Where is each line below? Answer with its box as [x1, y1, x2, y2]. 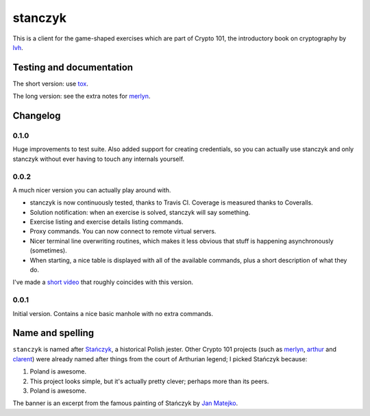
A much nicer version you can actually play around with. [12, 185, 171, 194]
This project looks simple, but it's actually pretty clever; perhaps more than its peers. [29, 377, 269, 385]
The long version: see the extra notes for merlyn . [12, 92, 151, 101]
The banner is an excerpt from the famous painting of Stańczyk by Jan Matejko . [12, 399, 238, 407]
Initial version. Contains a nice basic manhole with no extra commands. [12, 309, 214, 317]
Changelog [12, 110, 61, 122]
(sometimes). [29, 246, 68, 255]
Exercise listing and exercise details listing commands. [29, 218, 184, 226]
